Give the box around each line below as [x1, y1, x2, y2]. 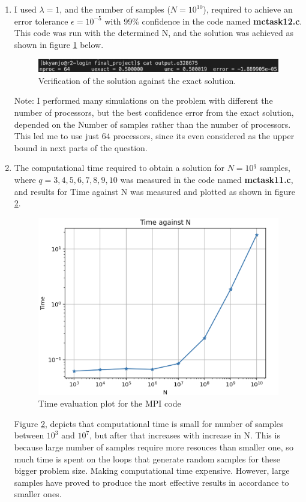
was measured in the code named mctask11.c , [120, 173, 293, 185]
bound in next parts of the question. [14, 141, 148, 154]
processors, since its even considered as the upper [113, 130, 295, 142]
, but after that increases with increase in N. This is [89, 429, 280, 441]
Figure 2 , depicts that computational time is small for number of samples [14, 417, 284, 429]
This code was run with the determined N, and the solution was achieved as [14, 26, 293, 39]
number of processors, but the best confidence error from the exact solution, [14, 106, 294, 119]
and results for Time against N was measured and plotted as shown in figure [14, 185, 295, 197]
